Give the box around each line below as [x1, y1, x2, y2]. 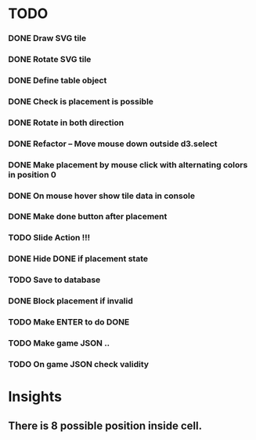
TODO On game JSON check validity [8, 358, 150, 369]
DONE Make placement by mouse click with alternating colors [8, 159, 248, 170]
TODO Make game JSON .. [8, 338, 110, 349]
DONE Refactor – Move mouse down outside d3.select [8, 138, 218, 149]
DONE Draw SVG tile [8, 33, 87, 44]
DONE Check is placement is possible [8, 96, 154, 107]
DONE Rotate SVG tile [8, 54, 92, 65]
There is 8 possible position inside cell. [8, 419, 203, 432]
